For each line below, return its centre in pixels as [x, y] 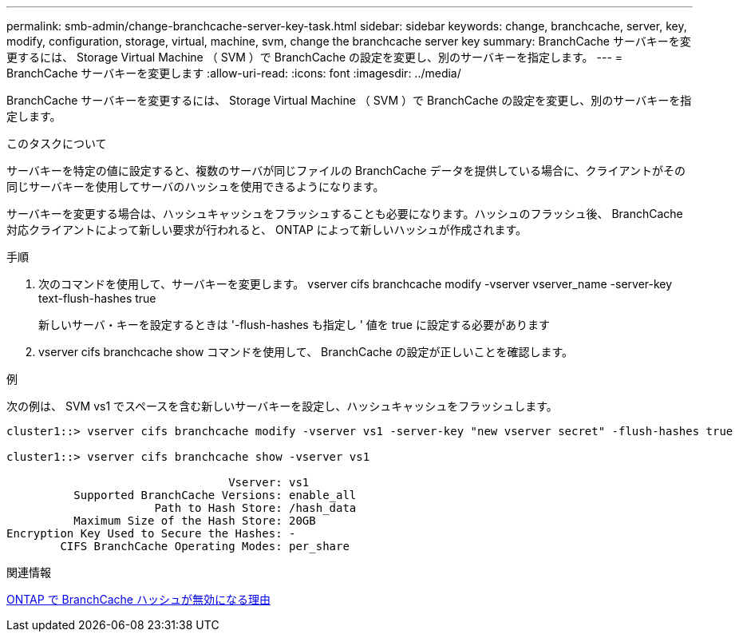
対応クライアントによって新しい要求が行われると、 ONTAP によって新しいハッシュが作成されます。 [267, 230]
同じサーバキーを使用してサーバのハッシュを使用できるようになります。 [196, 186]
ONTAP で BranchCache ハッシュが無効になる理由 [138, 599]
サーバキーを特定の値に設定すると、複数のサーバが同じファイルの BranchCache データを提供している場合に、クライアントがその [346, 170]
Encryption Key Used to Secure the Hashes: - [151, 533]
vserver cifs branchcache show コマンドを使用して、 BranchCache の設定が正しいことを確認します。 [306, 352]
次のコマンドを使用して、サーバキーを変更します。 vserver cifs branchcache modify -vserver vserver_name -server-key [356, 284]
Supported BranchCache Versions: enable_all [215, 495]
